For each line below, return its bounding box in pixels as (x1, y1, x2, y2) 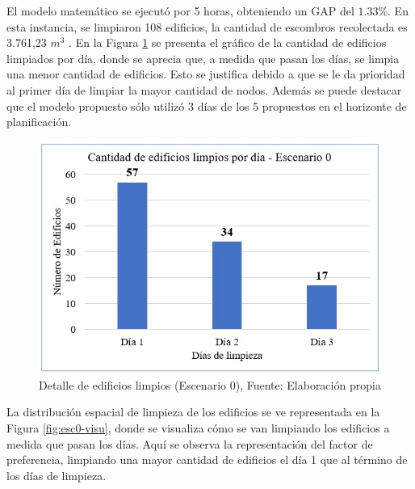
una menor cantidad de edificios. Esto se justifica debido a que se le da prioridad (6, 65, 405, 82)
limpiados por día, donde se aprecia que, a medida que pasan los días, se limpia (6, 49, 400, 66)
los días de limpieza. (6, 466, 107, 483)
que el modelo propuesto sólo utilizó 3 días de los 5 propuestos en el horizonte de (6, 97, 407, 114)
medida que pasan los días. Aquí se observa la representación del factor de (6, 435, 373, 452)
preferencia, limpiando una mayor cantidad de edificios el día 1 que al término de (6, 451, 408, 468)
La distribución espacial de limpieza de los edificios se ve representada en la (6, 403, 380, 420)
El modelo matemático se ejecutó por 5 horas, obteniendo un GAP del (6, 2, 354, 19)
